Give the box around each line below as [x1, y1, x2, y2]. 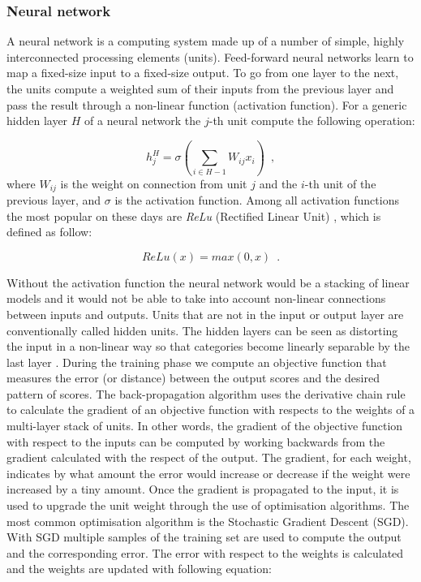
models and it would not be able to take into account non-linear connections [6, 290, 386, 307]
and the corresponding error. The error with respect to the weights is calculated [6, 544, 404, 561]
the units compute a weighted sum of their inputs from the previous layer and [6, 80, 394, 97]
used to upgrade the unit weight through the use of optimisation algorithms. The [6, 497, 410, 514]
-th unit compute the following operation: [208, 112, 415, 129]
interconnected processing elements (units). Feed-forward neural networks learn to [6, 48, 414, 65]
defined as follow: [6, 223, 92, 240]
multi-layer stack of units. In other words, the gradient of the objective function [6, 417, 403, 434]
